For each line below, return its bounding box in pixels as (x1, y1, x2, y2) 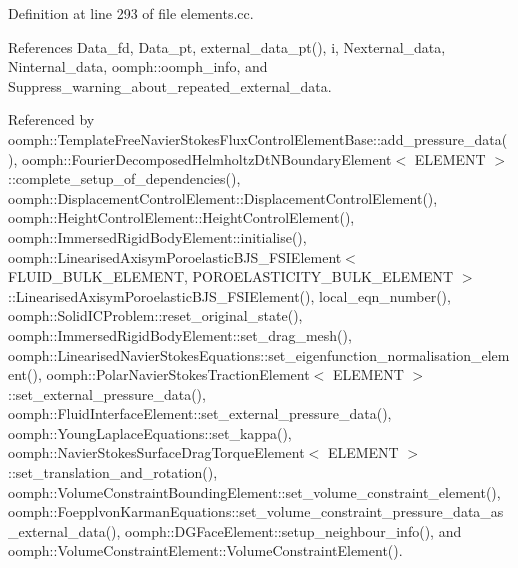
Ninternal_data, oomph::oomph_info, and (8, 56, 268, 77)
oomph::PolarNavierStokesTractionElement (46, 364, 310, 385)
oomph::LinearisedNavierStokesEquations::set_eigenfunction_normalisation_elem (8, 344, 510, 365)
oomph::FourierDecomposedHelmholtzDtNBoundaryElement (21, 148, 392, 169)
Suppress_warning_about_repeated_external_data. (8, 75, 332, 96)
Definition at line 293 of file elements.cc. (8, 3, 254, 23)
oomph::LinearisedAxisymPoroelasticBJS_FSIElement (8, 246, 342, 267)
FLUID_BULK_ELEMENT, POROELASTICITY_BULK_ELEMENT (8, 266, 454, 287)
